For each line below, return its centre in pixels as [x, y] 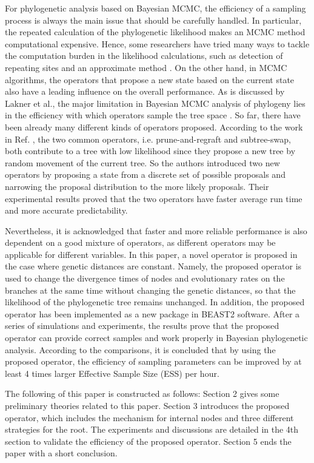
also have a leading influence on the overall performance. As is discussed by [145, 91]
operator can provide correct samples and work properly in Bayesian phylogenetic [156, 338]
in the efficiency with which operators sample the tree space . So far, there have [153, 115]
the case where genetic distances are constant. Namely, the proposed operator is [153, 266]
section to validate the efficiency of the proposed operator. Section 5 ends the [148, 441]
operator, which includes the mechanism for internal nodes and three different [149, 417]
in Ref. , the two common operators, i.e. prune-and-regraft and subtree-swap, [148, 139]
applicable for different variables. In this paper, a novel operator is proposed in [151, 254]
